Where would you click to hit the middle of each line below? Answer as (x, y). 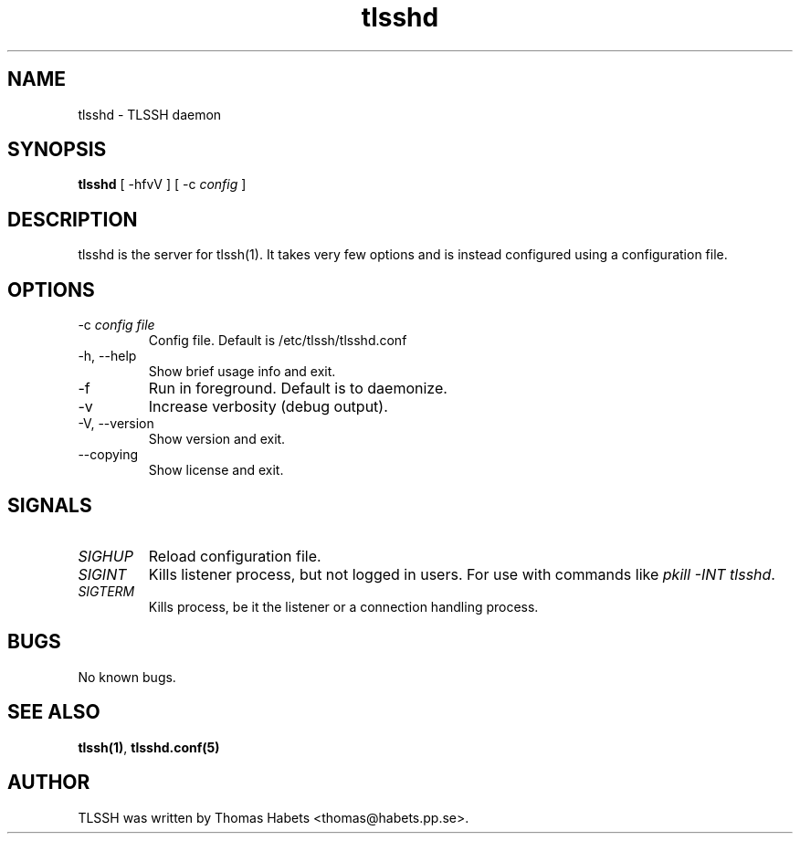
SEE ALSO (54, 712)
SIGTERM (106, 591)
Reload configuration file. (235, 556)
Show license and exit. (216, 470)
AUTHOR (49, 783)
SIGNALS (50, 505)
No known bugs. (127, 677)
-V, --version (116, 424)
